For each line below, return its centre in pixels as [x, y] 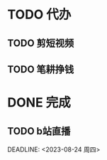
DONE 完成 [39, 103]
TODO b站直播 [39, 131]
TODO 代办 [39, 15]
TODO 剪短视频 [41, 43]
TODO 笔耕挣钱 [41, 69]
